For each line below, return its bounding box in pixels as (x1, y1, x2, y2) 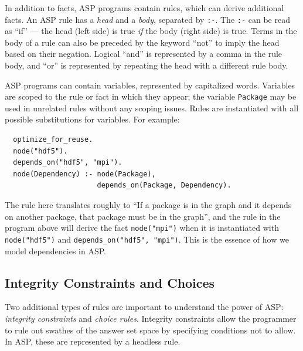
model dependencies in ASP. (5, 244, 106, 257)
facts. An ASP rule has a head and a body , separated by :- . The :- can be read (5, 13, 290, 25)
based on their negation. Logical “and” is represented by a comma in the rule (5, 47, 282, 60)
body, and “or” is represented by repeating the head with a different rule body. (5, 59, 288, 71)
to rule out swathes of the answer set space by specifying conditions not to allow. (5, 323, 296, 336)
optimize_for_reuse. (13, 135, 93, 144)
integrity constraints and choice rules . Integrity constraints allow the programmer (5, 312, 297, 324)
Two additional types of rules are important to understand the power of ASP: (5, 301, 284, 313)
